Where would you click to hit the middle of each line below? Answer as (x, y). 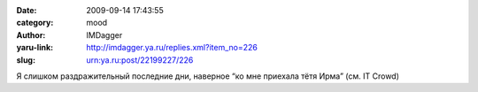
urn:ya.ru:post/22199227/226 (140, 60)
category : (35, 23)
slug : (26, 60)
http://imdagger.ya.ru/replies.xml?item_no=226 (172, 48)
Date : (27, 10)
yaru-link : (35, 48)
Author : (31, 34)
